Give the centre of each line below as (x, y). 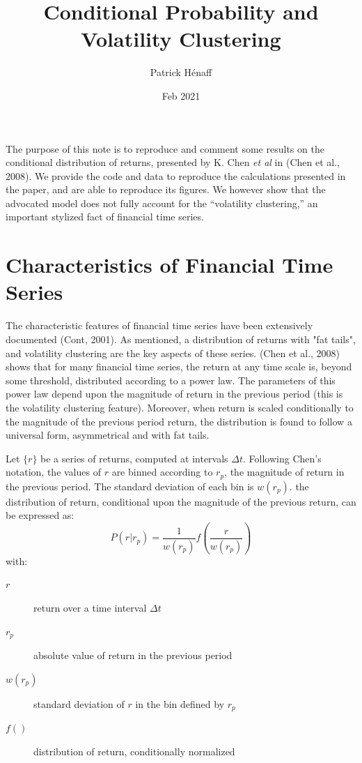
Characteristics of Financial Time (170, 265)
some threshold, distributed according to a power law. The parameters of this (171, 380)
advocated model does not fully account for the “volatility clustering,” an (162, 203)
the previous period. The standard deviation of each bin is (130, 486)
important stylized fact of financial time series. (105, 217)
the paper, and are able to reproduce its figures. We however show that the (166, 189)
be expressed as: (40, 515)
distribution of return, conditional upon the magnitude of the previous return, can (181, 501)
